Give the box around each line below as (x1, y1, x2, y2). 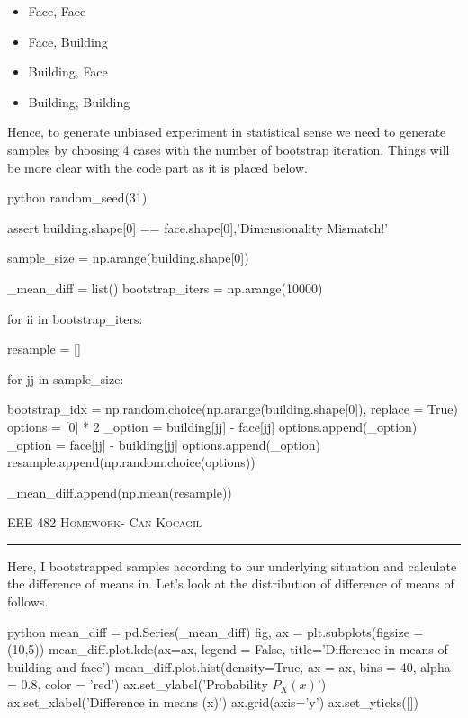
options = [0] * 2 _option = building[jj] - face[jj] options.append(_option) (7, 417, 418, 435)
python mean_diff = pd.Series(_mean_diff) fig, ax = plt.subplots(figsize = (7, 622, 424, 641)
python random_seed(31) (7, 188, 148, 207)
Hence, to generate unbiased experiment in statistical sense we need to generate (7, 122, 446, 141)
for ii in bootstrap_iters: (7, 309, 143, 328)
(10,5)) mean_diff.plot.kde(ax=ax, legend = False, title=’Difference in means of (7, 640, 448, 659)
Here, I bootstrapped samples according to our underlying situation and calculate (7, 556, 457, 575)
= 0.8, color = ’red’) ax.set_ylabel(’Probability (7, 675, 268, 694)
